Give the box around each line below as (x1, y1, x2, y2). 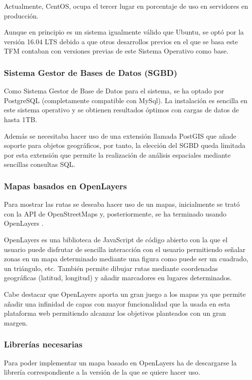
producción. (4, 10, 39, 20)
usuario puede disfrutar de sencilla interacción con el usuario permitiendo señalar (4, 244, 246, 254)
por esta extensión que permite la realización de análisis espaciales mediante (4, 149, 231, 160)
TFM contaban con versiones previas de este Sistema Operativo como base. (4, 46, 229, 56)
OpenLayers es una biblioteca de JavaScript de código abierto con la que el (4, 234, 228, 244)
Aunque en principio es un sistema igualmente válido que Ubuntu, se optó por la (4, 27, 244, 37)
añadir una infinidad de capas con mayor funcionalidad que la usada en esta (4, 298, 231, 308)
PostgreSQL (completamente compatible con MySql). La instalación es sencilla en (4, 95, 248, 105)
